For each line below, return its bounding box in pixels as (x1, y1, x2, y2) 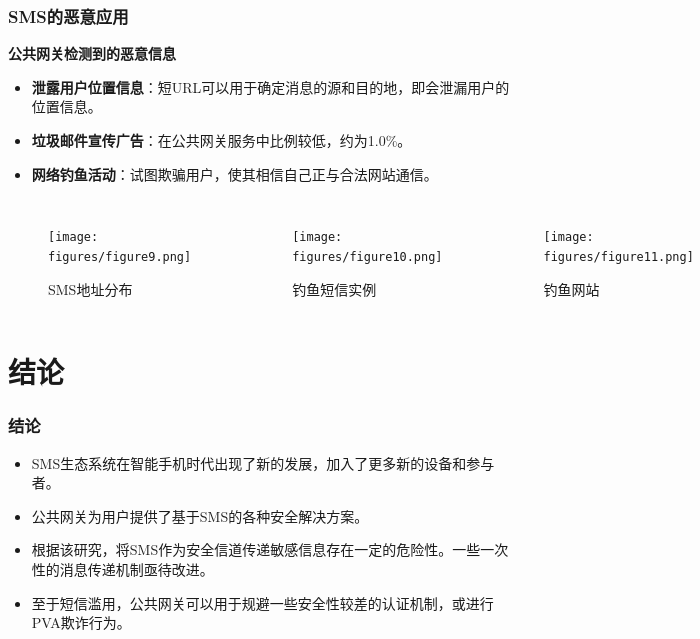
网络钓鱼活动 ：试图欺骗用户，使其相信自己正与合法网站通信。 (31, 163, 438, 184)
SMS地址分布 (48, 278, 133, 299)
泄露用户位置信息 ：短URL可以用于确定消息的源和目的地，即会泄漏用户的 (31, 76, 510, 97)
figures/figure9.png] (48, 249, 192, 264)
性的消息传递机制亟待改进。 (31, 559, 214, 580)
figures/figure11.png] (543, 249, 694, 264)
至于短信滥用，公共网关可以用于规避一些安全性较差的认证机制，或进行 (31, 592, 494, 613)
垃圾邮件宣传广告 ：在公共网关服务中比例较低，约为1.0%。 (31, 130, 412, 150)
